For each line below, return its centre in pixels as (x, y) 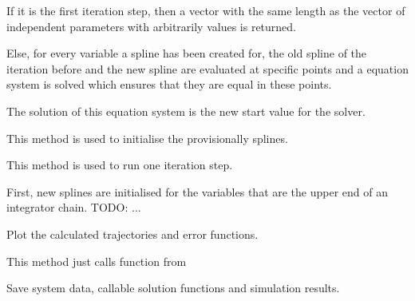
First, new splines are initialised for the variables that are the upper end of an (198, 191)
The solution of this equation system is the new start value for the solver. (186, 111)
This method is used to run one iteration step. (120, 165)
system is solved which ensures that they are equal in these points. (169, 84)
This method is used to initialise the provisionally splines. (147, 138)
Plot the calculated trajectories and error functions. (132, 234)
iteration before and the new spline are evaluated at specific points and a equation (207, 68)
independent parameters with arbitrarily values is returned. (151, 26)
